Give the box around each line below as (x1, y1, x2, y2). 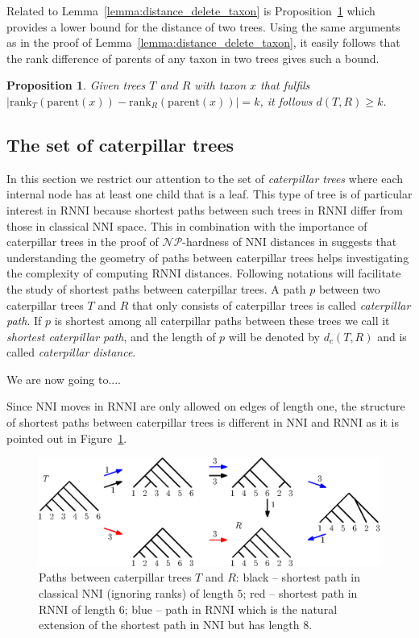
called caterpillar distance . (6, 344, 136, 361)
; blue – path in (124, 600, 201, 617)
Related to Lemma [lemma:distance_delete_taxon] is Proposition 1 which (6, 2, 375, 19)
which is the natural (238, 600, 338, 617)
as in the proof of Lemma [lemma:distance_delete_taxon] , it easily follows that (6, 34, 400, 51)
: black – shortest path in (235, 569, 361, 586)
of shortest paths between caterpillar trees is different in (6, 414, 283, 431)
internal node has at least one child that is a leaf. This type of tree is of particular (6, 186, 413, 202)
